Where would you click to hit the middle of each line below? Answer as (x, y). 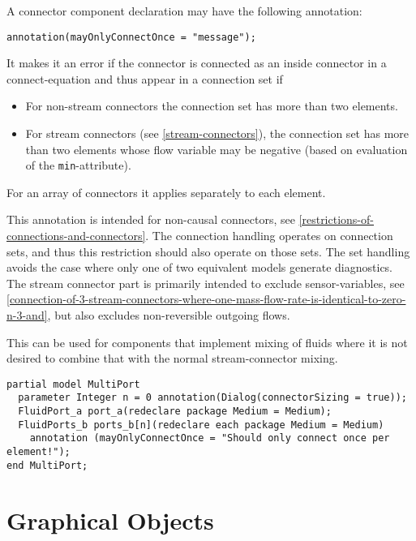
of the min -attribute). (78, 165)
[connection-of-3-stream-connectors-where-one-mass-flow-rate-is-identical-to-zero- (206, 299)
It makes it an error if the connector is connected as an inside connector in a (197, 63)
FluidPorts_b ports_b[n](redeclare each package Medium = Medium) (201, 425)
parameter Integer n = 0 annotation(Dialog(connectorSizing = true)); (212, 398)
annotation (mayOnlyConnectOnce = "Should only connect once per (210, 438)
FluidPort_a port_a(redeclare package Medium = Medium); (175, 412)
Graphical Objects (110, 520)
